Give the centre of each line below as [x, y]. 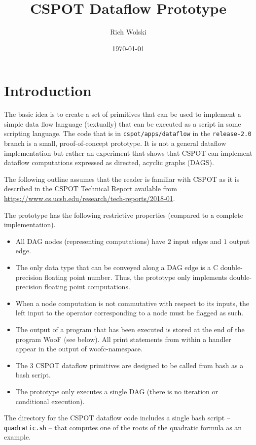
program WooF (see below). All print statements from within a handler [123, 339]
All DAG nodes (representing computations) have [90, 241]
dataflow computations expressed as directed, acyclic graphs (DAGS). [109, 162]
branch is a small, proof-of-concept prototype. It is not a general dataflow [115, 143]
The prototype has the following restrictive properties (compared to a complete [124, 215]
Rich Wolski [128, 32]
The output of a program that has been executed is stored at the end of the [130, 329]
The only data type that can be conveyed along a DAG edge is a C [117, 267]
